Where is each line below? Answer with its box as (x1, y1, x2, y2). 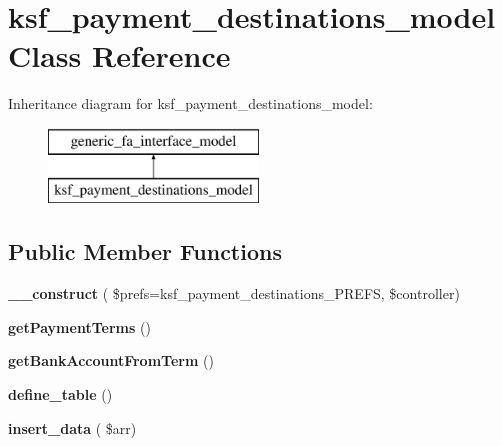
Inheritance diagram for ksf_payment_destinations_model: (8, 93, 373, 114)
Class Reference (8, 35, 231, 76)
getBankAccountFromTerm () (8, 350, 214, 371)
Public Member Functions (8, 236, 282, 267)
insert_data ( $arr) (8, 417, 137, 438)
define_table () (8, 384, 113, 405)
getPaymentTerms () (8, 316, 151, 337)
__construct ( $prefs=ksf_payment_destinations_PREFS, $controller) (8, 283, 460, 304)
